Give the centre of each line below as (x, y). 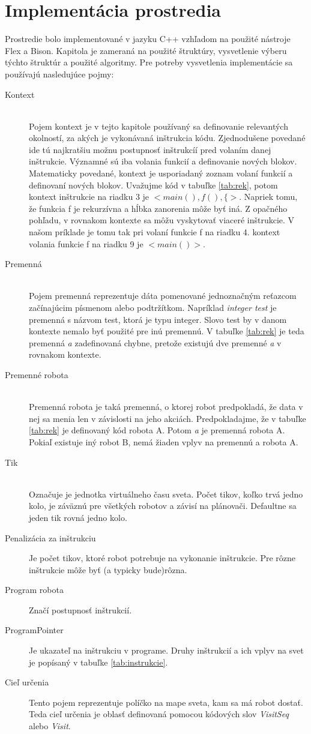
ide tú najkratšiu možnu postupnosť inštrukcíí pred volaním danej (150, 149)
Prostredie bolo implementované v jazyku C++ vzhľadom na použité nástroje (148, 39)
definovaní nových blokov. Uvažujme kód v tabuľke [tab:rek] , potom (153, 185)
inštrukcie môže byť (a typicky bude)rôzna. (108, 569)
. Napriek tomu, (268, 197)
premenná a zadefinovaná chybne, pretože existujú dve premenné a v (155, 342)
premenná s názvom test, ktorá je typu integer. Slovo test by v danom (158, 319)
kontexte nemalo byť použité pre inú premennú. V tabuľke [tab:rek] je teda (167, 331)
